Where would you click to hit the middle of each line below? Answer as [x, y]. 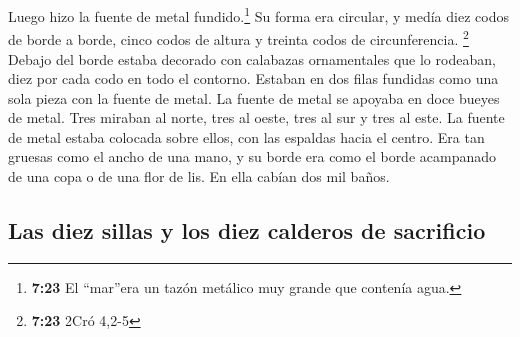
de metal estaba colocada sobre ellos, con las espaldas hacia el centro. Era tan [246, 136]
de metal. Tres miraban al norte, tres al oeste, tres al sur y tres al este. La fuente [256, 117]
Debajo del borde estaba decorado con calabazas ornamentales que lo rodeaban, [252, 58]
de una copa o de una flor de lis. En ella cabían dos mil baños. [199, 176]
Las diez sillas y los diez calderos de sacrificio [247, 230]
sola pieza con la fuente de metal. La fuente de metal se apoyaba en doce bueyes [254, 97]
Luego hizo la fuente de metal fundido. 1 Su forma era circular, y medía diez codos [258, 14]
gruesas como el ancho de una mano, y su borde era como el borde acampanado [252, 156]
